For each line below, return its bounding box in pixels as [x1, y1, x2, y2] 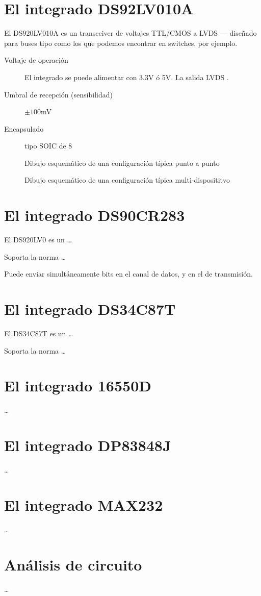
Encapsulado [4, 123, 44, 134]
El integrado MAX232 [4, 494, 163, 515]
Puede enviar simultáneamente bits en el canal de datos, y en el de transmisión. [4, 268, 253, 279]
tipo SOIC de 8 [24, 140, 72, 151]
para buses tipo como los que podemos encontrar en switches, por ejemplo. [4, 37, 238, 48]
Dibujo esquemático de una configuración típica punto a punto [24, 157, 220, 168]
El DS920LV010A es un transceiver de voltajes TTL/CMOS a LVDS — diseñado [4, 28, 257, 38]
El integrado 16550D [4, 375, 151, 396]
